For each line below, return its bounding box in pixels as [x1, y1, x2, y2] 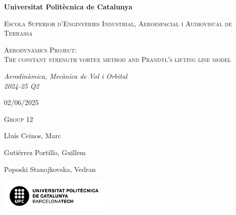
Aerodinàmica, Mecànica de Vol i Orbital [4, 70, 128, 81]
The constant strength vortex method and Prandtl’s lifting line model [4, 54, 231, 64]
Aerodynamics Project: [4, 44, 77, 54]
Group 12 [4, 113, 33, 124]
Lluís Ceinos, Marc [4, 130, 61, 141]
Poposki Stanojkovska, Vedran [4, 163, 96, 174]
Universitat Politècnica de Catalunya [4, 1, 133, 11]
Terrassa [4, 28, 33, 38]
